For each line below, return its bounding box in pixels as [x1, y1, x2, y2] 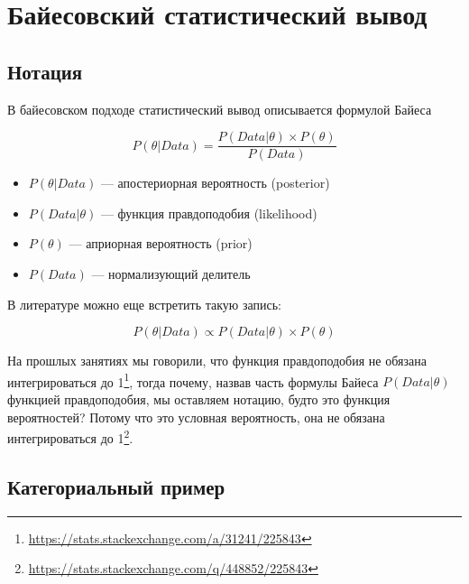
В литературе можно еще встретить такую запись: [7, 294, 281, 313]
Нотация [7, 57, 83, 85]
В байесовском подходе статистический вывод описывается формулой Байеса [7, 99, 432, 118]
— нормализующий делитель [91, 264, 251, 283]
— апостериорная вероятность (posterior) [100, 173, 330, 192]
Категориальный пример [7, 472, 225, 500]
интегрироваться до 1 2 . [7, 426, 133, 447]
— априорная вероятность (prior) [69, 234, 253, 253]
